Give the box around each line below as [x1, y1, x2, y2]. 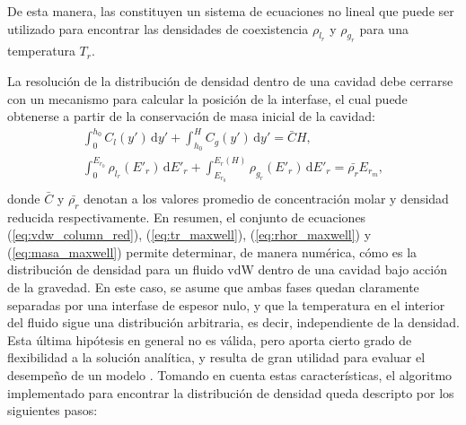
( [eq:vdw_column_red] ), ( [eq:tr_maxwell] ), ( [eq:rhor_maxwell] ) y [7, 225, 372, 244]
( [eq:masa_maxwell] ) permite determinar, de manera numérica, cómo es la [7, 242, 418, 261]
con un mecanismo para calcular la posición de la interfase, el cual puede [7, 89, 408, 108]
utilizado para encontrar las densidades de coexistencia [7, 19, 309, 38]
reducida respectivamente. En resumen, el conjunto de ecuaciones [7, 207, 366, 226]
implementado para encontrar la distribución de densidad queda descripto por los [7, 383, 454, 402]
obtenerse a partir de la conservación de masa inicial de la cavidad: [7, 107, 375, 126]
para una [359, 19, 409, 38]
